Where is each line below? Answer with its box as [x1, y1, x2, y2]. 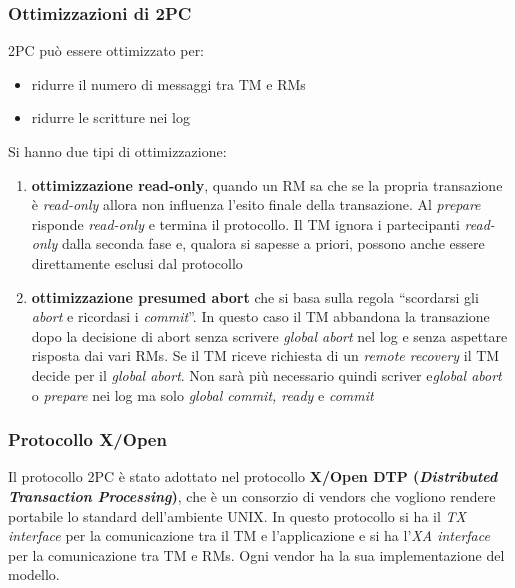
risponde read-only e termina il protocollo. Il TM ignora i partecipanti [31, 213, 460, 234]
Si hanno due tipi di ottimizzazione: [8, 141, 227, 161]
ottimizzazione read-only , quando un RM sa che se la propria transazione [31, 174, 503, 195]
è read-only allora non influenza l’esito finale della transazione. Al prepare [31, 194, 481, 215]
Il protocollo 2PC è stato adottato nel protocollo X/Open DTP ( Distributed [8, 466, 498, 487]
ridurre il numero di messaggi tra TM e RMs [31, 73, 306, 94]
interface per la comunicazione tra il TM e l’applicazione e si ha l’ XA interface [8, 525, 490, 546]
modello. [8, 564, 60, 585]
